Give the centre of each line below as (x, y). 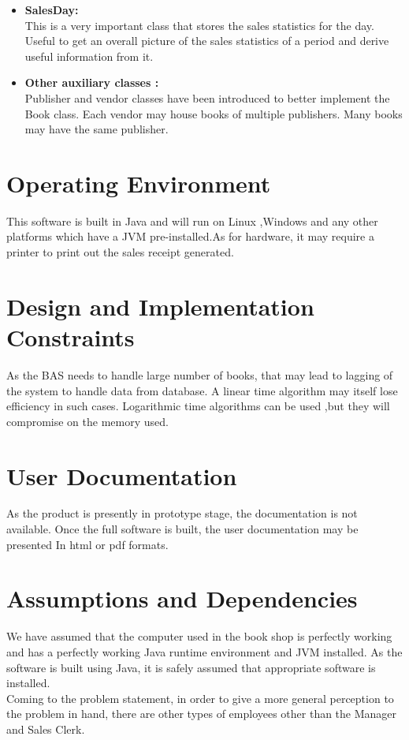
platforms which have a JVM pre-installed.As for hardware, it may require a (190, 236)
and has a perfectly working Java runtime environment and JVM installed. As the (204, 651)
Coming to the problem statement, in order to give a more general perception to (200, 698)
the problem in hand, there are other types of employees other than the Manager (202, 714)
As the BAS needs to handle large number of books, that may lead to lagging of (200, 374)
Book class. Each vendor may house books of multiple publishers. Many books (214, 113)
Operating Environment (139, 183)
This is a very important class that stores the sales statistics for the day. (199, 25)
